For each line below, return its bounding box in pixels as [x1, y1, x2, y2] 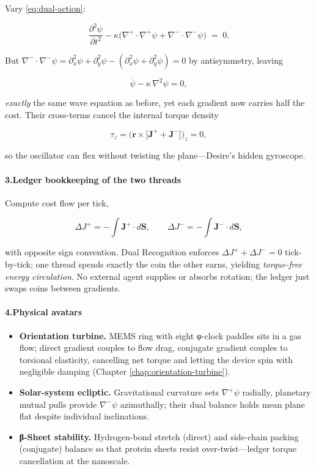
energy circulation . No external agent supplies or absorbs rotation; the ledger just [5, 269, 310, 282]
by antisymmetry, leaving [188, 53, 284, 66]
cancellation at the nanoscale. [19, 454, 130, 467]
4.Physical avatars [5, 306, 83, 318]
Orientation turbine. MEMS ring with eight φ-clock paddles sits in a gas [19, 329, 302, 342]
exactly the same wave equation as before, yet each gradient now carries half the [5, 96, 305, 108]
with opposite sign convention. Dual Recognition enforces [5, 246, 219, 258]
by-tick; [5, 258, 33, 271]
